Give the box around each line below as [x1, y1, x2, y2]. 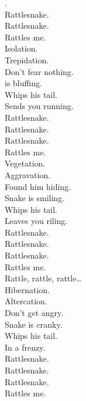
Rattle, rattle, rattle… [5, 272, 82, 284]
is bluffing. [5, 77, 42, 89]
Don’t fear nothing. [5, 65, 74, 77]
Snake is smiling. [5, 192, 65, 204]
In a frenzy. [5, 341, 46, 353]
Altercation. [5, 295, 47, 307]
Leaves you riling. [5, 215, 68, 227]
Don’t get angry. [5, 307, 64, 319]
